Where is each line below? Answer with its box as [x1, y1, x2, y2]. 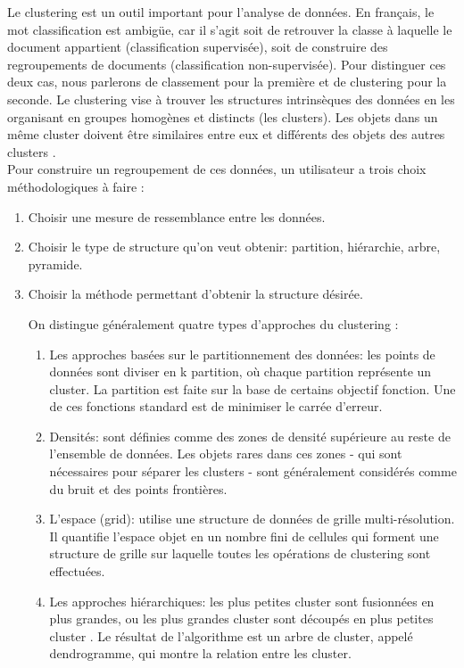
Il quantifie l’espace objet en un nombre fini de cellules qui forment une [49, 526, 439, 545]
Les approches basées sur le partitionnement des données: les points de [49, 344, 435, 363]
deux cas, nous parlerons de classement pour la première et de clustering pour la [7, 72, 447, 91]
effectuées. [49, 562, 105, 581]
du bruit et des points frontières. [49, 479, 228, 498]
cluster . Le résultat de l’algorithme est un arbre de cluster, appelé [49, 626, 413, 645]
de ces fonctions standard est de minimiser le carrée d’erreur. [49, 397, 383, 416]
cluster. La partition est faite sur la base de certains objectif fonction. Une [49, 379, 456, 398]
